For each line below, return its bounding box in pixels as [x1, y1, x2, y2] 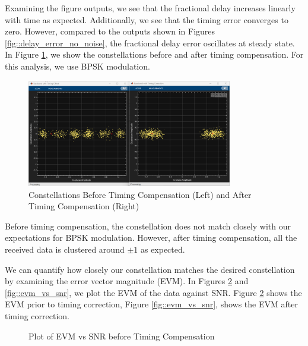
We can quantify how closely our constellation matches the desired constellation [5, 263, 295, 275]
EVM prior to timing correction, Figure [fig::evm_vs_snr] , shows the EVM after [5, 298, 298, 310]
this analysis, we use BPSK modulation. [5, 59, 150, 72]
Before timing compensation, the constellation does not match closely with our [5, 219, 291, 232]
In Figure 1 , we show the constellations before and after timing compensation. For [5, 48, 304, 61]
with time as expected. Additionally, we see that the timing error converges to [5, 13, 288, 26]
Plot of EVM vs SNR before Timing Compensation [28, 329, 215, 342]
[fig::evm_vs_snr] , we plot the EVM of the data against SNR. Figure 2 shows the [5, 286, 302, 298]
